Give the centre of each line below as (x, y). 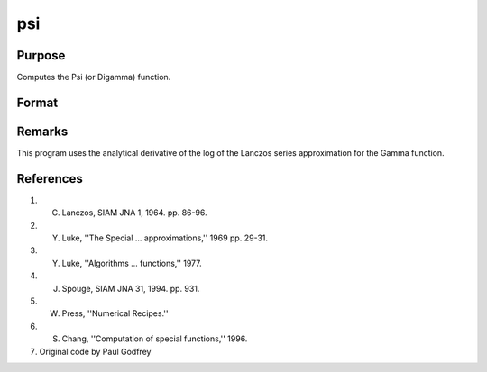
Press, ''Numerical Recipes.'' (115, 313)
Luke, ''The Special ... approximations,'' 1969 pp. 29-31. (165, 238)
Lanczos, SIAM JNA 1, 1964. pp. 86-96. (134, 213)
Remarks (42, 131)
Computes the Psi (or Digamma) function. (94, 77)
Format (37, 102)
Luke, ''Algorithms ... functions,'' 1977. (132, 263)
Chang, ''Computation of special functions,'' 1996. (155, 339)
